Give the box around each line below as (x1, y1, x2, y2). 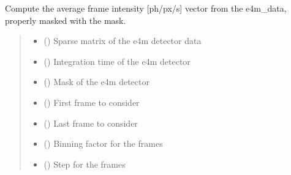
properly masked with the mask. (5, 13, 126, 26)
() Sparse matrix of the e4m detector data (43, 34, 202, 47)
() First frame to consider (43, 95, 140, 108)
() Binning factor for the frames (43, 137, 163, 150)
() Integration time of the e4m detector (43, 54, 191, 67)
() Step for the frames (43, 157, 126, 170)
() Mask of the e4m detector (43, 75, 149, 88)
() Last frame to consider (43, 116, 138, 129)
